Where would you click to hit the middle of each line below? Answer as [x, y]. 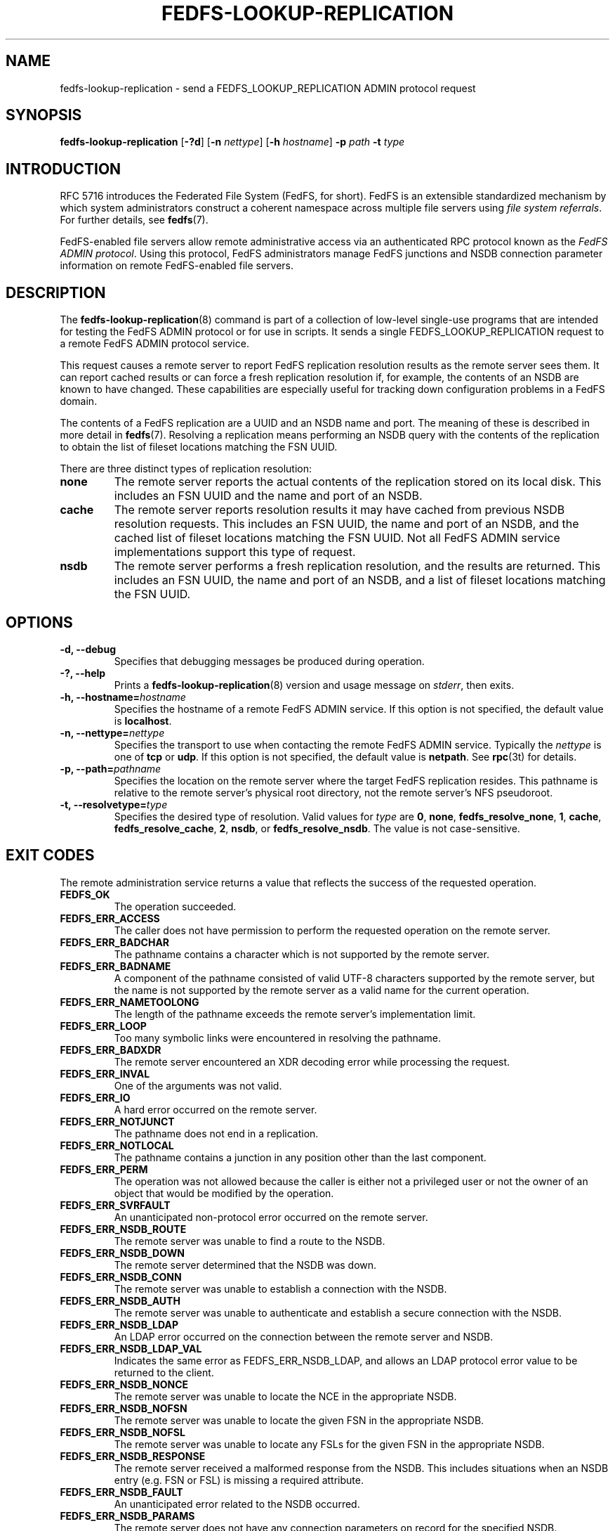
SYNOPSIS [44, 115]
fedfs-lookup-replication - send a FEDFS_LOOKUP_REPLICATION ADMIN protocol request [268, 88]
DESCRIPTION [56, 292]
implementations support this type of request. [235, 552]
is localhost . [143, 721]
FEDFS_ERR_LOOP [103, 1026]
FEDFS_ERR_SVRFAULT [115, 1205]
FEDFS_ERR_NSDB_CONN [121, 1277]
